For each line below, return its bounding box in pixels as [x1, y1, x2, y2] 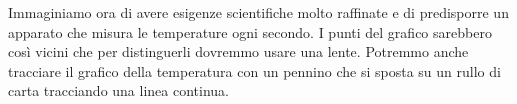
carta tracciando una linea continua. [8, 80, 229, 101]
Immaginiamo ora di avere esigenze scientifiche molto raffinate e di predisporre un [8, 2, 509, 22]
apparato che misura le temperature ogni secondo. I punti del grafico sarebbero [8, 21, 492, 42]
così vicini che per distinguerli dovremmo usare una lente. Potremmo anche [8, 41, 469, 62]
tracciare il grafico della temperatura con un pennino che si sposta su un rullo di [8, 60, 501, 81]
